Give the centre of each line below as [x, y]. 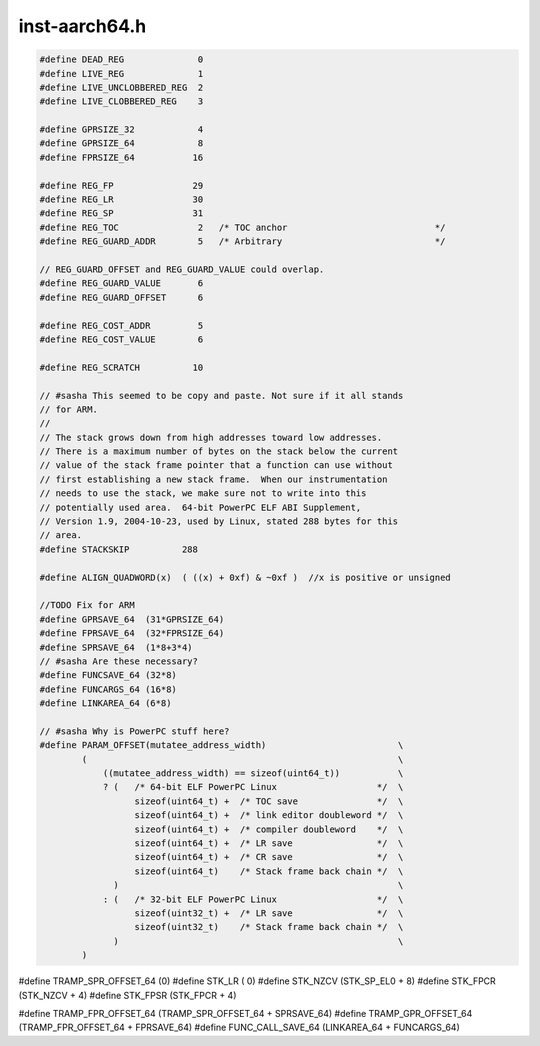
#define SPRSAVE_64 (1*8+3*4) [116, 647]
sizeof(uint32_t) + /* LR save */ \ [269, 913]
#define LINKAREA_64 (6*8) [105, 703]
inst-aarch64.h [82, 26]
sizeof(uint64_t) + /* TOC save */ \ [269, 801]
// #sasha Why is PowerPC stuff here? [134, 731]
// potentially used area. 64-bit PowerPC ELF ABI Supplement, [200, 507]
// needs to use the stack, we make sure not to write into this [203, 493]
